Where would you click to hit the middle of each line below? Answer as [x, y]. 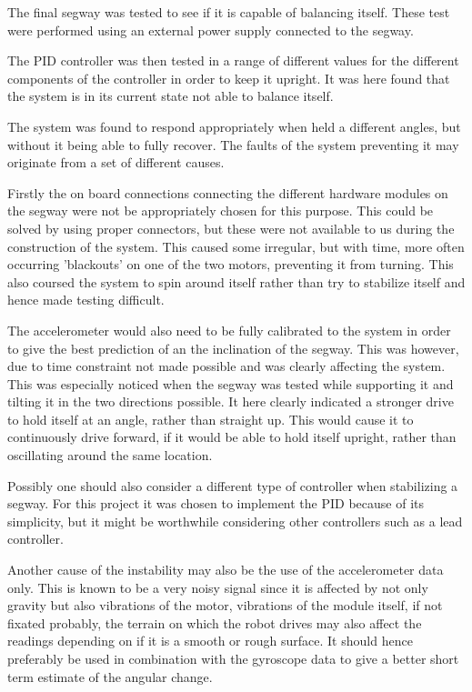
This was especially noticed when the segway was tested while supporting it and [231, 383]
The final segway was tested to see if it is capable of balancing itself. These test [229, 12]
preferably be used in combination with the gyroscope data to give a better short [233, 658]
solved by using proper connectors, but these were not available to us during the [231, 228]
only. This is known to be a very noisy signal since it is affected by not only [218, 587]
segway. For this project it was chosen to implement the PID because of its [216, 503]
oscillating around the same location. [110, 455]
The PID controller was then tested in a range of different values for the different [233, 60]
